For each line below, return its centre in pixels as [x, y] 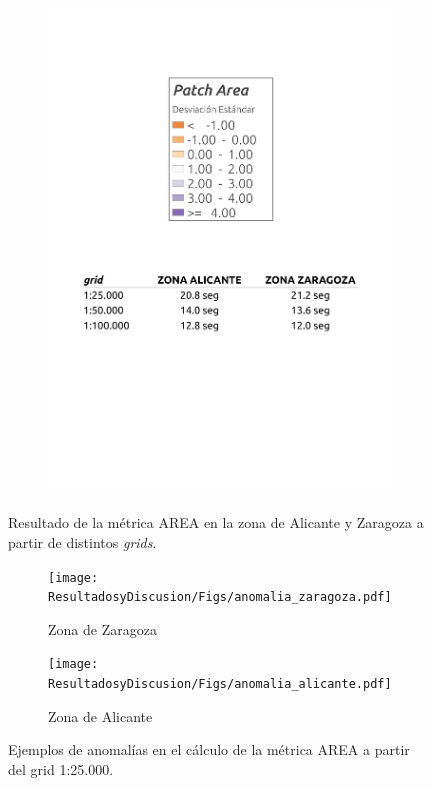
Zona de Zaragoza [102, 628]
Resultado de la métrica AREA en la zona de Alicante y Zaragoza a [216, 522]
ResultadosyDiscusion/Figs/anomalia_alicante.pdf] [220, 684]
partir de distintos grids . [82, 541]
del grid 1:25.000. [61, 768]
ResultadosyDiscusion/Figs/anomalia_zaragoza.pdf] [220, 597]
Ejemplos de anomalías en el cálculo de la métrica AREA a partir [209, 749]
